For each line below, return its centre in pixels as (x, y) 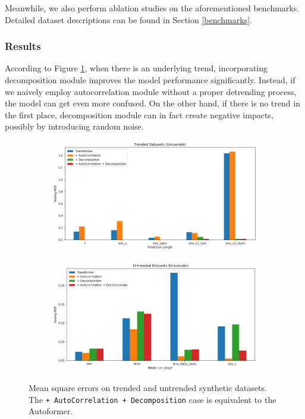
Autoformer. (51, 411)
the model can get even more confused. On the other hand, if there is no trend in (152, 103)
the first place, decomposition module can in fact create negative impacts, (139, 114)
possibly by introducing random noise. (74, 126)
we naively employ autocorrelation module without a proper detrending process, (151, 91)
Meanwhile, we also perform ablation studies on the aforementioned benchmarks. (152, 8)
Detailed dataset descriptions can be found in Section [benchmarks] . (128, 19)
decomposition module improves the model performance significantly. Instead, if (150, 80)
